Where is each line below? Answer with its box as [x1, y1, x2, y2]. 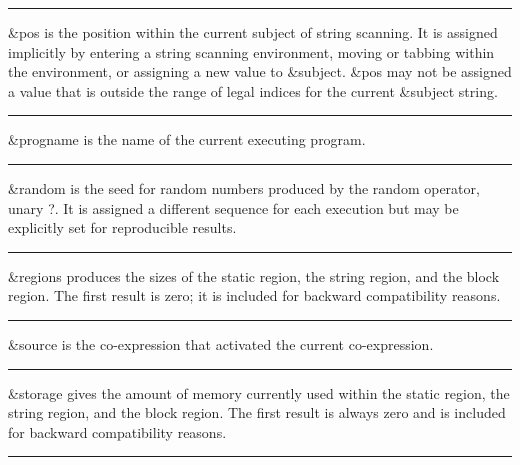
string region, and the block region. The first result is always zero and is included [8, 402, 506, 423]
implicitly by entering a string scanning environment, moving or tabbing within [8, 41, 495, 62]
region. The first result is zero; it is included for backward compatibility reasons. [8, 285, 501, 306]
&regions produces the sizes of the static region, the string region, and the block [8, 265, 500, 286]
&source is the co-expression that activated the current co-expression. [8, 333, 434, 354]
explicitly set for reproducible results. [8, 217, 237, 238]
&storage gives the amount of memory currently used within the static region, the [8, 382, 510, 403]
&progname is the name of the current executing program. [8, 129, 366, 150]
